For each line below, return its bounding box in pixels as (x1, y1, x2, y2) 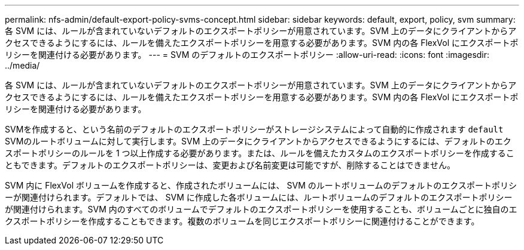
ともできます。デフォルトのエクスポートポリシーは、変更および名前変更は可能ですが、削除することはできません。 (5, 160, 455, 170)
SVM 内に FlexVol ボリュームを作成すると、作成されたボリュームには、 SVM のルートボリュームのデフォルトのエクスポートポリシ (5, 180, 517, 190)
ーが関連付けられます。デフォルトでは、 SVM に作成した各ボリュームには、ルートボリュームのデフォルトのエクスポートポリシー (5, 192, 513, 202)
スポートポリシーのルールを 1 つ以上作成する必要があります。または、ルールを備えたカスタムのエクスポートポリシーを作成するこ (5, 148, 514, 158)
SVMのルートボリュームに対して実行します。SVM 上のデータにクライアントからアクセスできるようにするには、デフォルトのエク (5, 136, 511, 146)
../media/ (5, 60, 40, 70)
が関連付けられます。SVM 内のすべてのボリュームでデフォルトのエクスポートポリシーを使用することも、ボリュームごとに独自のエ (5, 204, 517, 214)
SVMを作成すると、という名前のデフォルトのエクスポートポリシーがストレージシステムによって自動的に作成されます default (5, 124, 504, 134)
